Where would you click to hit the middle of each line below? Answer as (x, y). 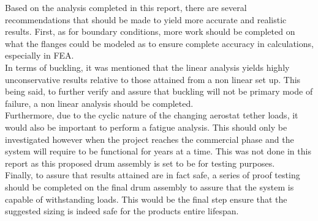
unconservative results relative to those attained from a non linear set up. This (153, 79)
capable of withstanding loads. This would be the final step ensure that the (146, 199)
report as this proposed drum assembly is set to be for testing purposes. (140, 163)
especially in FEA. (40, 55)
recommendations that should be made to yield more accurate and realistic (146, 19)
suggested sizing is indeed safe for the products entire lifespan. (122, 211)
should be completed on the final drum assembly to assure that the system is (150, 187)
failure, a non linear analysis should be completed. (99, 103)
